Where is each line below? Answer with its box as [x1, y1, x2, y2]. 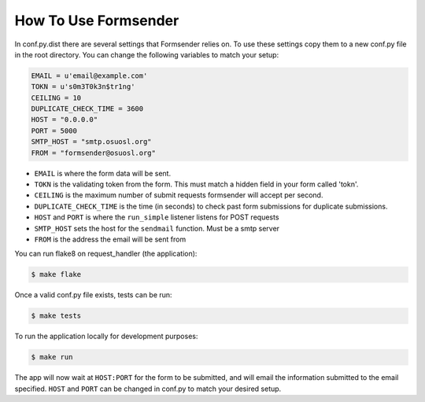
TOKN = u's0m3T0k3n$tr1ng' [31, 83, 135, 91]
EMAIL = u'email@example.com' [31, 71, 148, 80]
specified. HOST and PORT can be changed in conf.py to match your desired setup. [14, 384, 282, 393]
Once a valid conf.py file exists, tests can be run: [14, 290, 172, 300]
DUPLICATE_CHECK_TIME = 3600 [31, 105, 144, 113]
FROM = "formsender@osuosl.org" [31, 148, 157, 157]
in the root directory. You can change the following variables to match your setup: [14, 50, 279, 59]
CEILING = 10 [31, 93, 82, 102]
